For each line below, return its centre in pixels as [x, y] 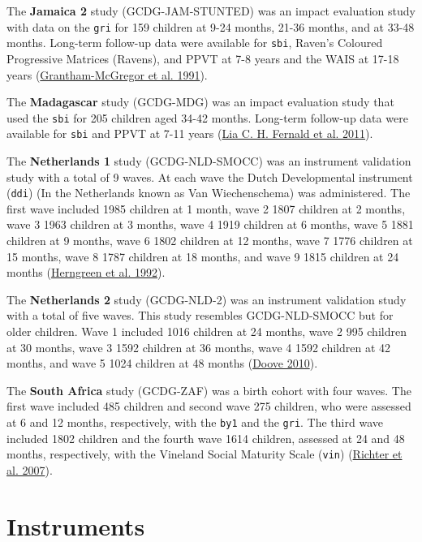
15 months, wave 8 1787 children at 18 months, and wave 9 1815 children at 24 [203, 256]
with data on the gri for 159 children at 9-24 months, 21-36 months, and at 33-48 [211, 26]
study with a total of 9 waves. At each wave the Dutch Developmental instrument [210, 176]
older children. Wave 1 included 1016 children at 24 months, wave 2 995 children [207, 331]
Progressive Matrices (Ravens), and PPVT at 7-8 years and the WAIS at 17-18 [203, 58]
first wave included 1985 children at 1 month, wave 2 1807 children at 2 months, [206, 208]
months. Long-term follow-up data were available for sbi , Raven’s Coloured [195, 43]
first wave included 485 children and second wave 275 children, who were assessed [209, 406]
